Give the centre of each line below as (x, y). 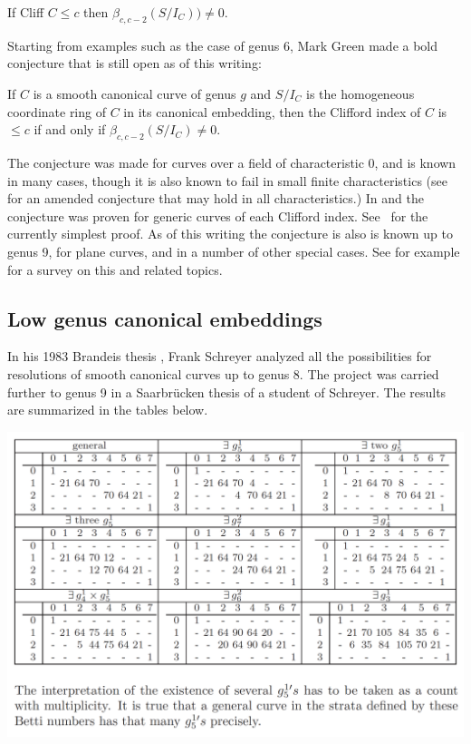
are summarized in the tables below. (108, 410)
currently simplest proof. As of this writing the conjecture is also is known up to (230, 234)
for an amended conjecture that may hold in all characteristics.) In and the (216, 198)
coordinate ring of (57, 111)
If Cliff (26, 12)
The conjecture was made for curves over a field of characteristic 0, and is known (232, 162)
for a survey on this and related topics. (115, 269)
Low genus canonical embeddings (165, 318)
